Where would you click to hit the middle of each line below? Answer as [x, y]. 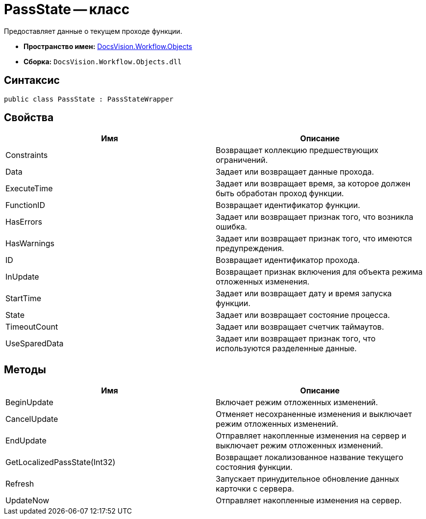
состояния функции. [254, 467]
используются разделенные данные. [286, 349]
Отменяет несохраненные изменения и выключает [314, 414]
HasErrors [24, 222]
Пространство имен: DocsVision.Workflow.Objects [108, 46]
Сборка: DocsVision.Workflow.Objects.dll [103, 61]
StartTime [24, 298]
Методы [25, 369]
